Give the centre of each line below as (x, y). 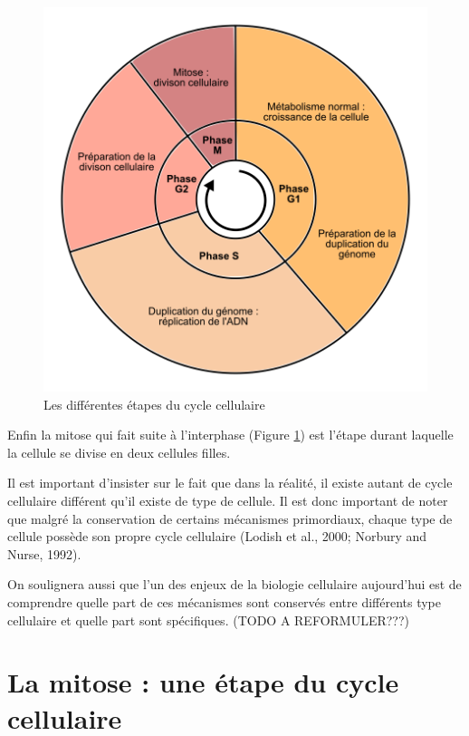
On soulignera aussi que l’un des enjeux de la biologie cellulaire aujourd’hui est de (234, 584)
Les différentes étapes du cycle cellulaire (154, 404)
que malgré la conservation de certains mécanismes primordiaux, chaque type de (230, 518)
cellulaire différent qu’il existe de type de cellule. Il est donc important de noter (228, 500)
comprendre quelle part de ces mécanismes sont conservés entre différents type (225, 601)
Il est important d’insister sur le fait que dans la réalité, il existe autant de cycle (230, 483)
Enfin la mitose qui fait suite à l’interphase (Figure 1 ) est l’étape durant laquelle (230, 435)
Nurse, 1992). (44, 553)
